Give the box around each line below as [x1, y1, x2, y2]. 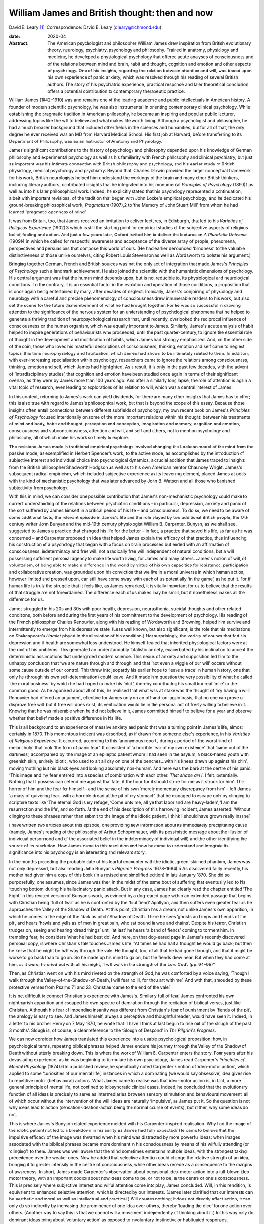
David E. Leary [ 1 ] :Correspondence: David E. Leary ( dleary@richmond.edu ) [9, 24, 162, 30]
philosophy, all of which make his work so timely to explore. [9, 435, 129, 441]
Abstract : [9, 40, 29, 46]
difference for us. [9, 596, 44, 602]
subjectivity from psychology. [9, 485, 69, 491]
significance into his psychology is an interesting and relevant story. [9, 849, 146, 855]
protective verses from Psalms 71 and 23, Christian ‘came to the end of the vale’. [9, 984, 171, 990]
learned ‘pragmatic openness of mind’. [9, 209, 87, 215]
